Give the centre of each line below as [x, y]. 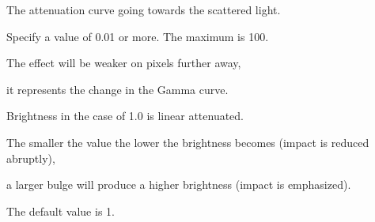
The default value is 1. [61, 211]
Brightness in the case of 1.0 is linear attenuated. [125, 116]
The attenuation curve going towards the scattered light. [144, 9]
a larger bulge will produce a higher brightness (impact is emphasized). [179, 184]
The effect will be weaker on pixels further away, [124, 63]
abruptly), [31, 158]
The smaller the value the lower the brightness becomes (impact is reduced [188, 142]
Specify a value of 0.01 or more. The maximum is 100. [138, 36]
